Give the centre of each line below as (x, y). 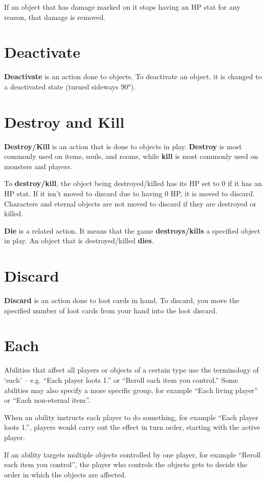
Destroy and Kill (64, 121)
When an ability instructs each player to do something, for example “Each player (131, 417)
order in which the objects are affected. (65, 474)
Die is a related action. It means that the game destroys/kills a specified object (132, 230)
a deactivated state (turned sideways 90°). (70, 86)
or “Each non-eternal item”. (47, 400)
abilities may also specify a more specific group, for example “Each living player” (131, 390)
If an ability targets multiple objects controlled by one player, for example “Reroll (132, 454)
